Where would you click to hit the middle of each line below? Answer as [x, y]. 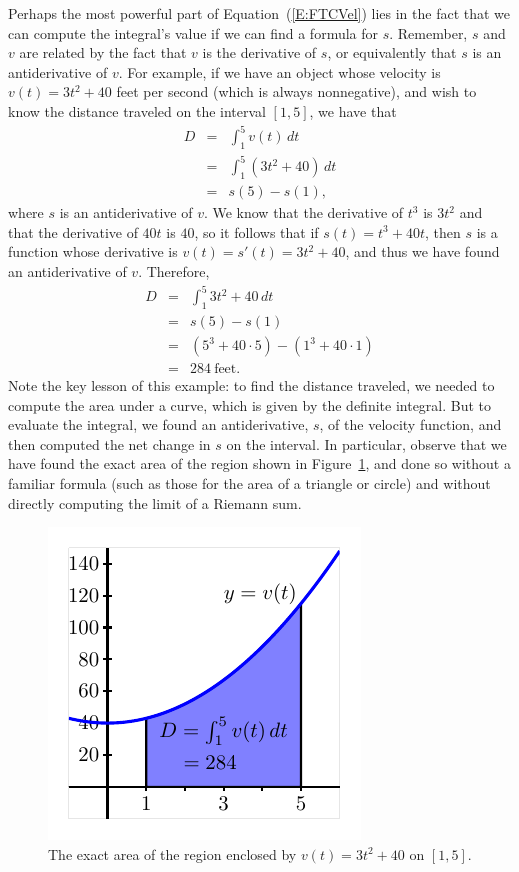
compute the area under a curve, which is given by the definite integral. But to [250, 404]
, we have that [353, 110]
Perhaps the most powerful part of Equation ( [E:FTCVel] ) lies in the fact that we [259, 13]
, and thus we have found [422, 251]
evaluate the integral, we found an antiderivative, [158, 424]
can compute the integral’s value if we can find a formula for [193, 32]
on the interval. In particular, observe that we [366, 443]
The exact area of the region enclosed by [172, 853]
